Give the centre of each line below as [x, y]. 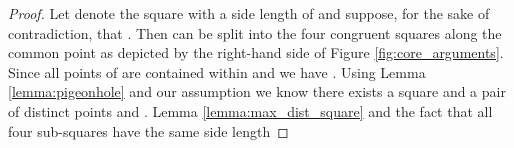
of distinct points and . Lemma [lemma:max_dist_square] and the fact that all [250, 110]
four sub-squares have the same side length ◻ [148, 130]
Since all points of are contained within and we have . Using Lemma [217, 71]
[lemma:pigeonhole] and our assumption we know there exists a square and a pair [257, 91]
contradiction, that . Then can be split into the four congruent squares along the [255, 32]
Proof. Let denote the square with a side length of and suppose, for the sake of [249, 13]
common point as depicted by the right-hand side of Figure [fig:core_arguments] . [256, 52]
